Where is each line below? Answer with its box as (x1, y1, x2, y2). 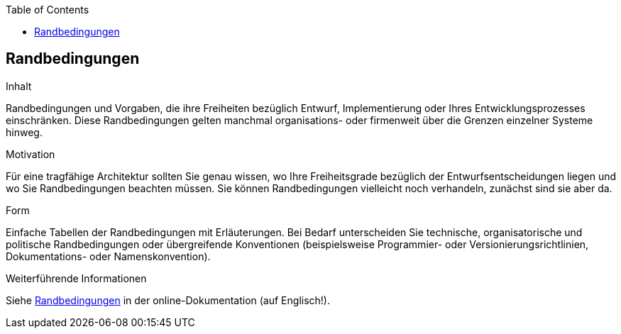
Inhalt (6, 79, 32, 92)
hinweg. (6, 126, 43, 138)
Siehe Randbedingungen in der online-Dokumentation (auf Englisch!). (6, 294, 330, 306)
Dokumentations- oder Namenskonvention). (6, 250, 211, 262)
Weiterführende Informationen (6, 272, 147, 284)
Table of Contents (6, 4, 89, 16)
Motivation (6, 147, 55, 160)
